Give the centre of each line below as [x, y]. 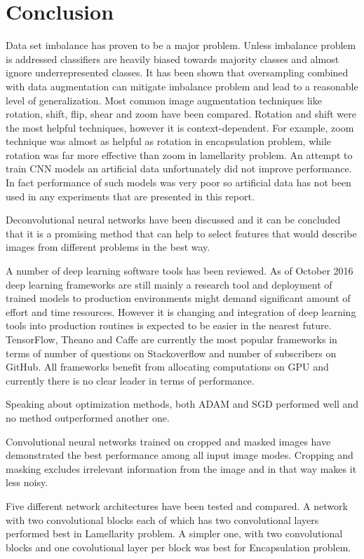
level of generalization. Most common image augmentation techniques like [164, 100]
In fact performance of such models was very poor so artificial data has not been [178, 182]
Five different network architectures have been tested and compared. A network [177, 505]
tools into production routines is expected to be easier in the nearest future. [169, 325]
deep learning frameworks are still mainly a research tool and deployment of [169, 284]
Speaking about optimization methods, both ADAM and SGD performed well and [182, 404]
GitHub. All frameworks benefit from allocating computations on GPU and [167, 367]
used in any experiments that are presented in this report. [130, 196]
